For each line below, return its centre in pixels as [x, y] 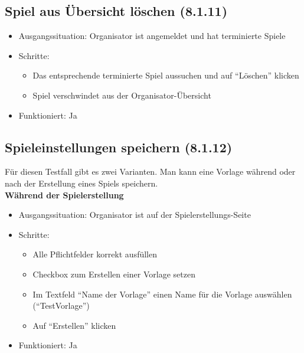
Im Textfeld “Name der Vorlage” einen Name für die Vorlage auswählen [162, 294]
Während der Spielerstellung [64, 195]
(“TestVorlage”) [61, 305]
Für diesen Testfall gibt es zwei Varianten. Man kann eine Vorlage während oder [150, 171]
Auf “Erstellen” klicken [74, 325]
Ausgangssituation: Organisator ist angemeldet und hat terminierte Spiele [152, 36]
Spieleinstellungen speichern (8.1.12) [119, 147]
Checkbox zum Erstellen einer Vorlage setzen [114, 274]
